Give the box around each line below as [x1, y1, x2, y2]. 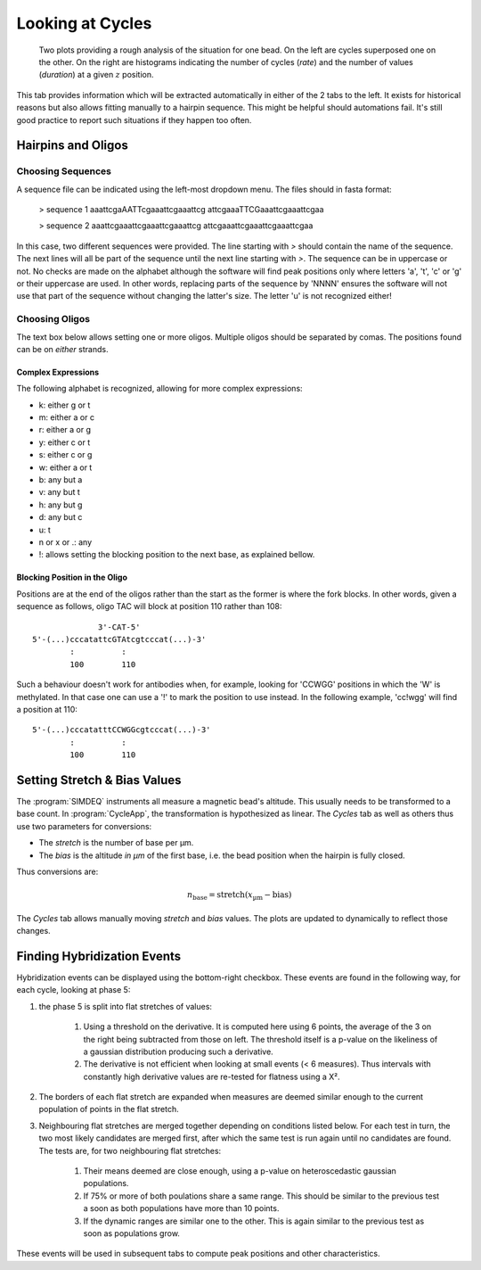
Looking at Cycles [16, 13, 152, 33]
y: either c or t [38, 437, 91, 448]
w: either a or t [38, 462, 93, 473]
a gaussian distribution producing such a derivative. [83, 1046, 273, 1057]
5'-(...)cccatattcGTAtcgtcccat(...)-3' [32, 634, 207, 644]
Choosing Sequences [16, 165, 111, 177]
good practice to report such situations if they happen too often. [16, 114, 252, 125]
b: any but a [38, 474, 83, 485]
